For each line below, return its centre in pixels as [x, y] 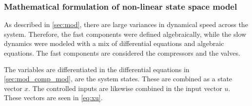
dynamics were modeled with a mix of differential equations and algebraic [114, 43]
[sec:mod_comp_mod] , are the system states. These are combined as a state [118, 79]
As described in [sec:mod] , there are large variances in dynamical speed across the [126, 24]
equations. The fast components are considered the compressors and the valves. [122, 53]
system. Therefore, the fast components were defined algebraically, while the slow [125, 34]
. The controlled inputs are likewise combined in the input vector [125, 88]
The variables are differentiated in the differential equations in [97, 69]
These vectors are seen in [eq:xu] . [53, 98]
